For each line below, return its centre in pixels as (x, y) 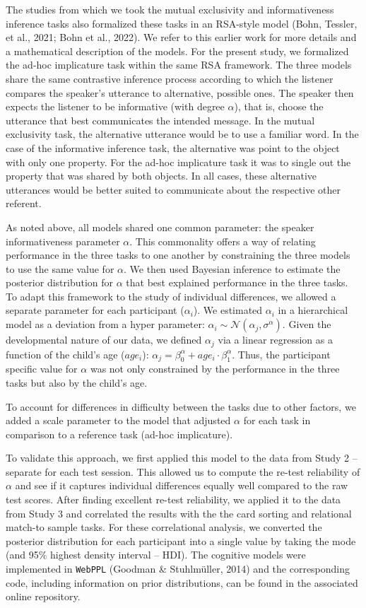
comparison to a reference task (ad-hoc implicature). (119, 434)
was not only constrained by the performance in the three (215, 369)
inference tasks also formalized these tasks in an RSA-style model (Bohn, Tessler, (182, 23)
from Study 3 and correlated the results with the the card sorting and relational (179, 513)
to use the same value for (60, 268)
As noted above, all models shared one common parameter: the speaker (160, 227)
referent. (24, 203)
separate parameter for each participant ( (95, 310)
